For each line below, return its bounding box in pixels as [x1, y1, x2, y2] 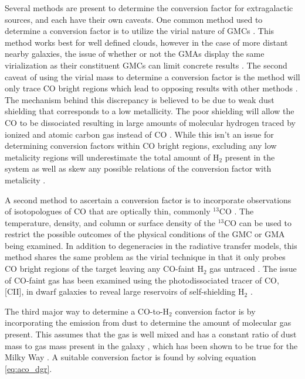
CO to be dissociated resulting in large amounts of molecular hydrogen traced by [5, 116, 296, 128]
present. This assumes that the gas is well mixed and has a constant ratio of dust [5, 328, 297, 340]
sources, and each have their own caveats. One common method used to [5, 13, 263, 25]
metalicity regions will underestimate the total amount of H [5, 151, 219, 163]
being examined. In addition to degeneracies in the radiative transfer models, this [5, 239, 297, 251]
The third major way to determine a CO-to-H [5, 305, 170, 317]
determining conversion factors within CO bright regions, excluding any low [5, 139, 277, 152]
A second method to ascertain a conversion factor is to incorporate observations [5, 193, 292, 206]
